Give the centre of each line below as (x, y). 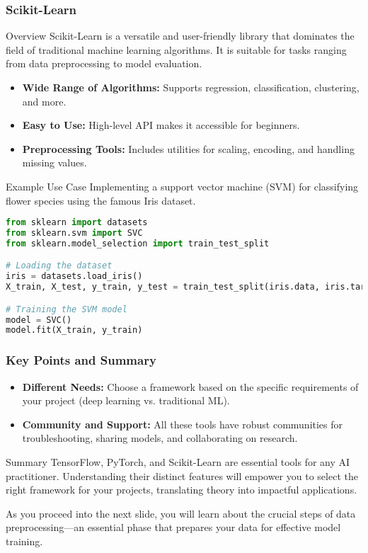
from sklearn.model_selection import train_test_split (138, 243)
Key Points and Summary (81, 360)
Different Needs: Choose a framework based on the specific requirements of (190, 386)
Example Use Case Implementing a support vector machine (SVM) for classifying (182, 186)
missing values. (54, 163)
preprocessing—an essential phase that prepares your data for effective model (173, 527)
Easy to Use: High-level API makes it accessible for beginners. (161, 125)
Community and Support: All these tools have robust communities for (183, 424)
